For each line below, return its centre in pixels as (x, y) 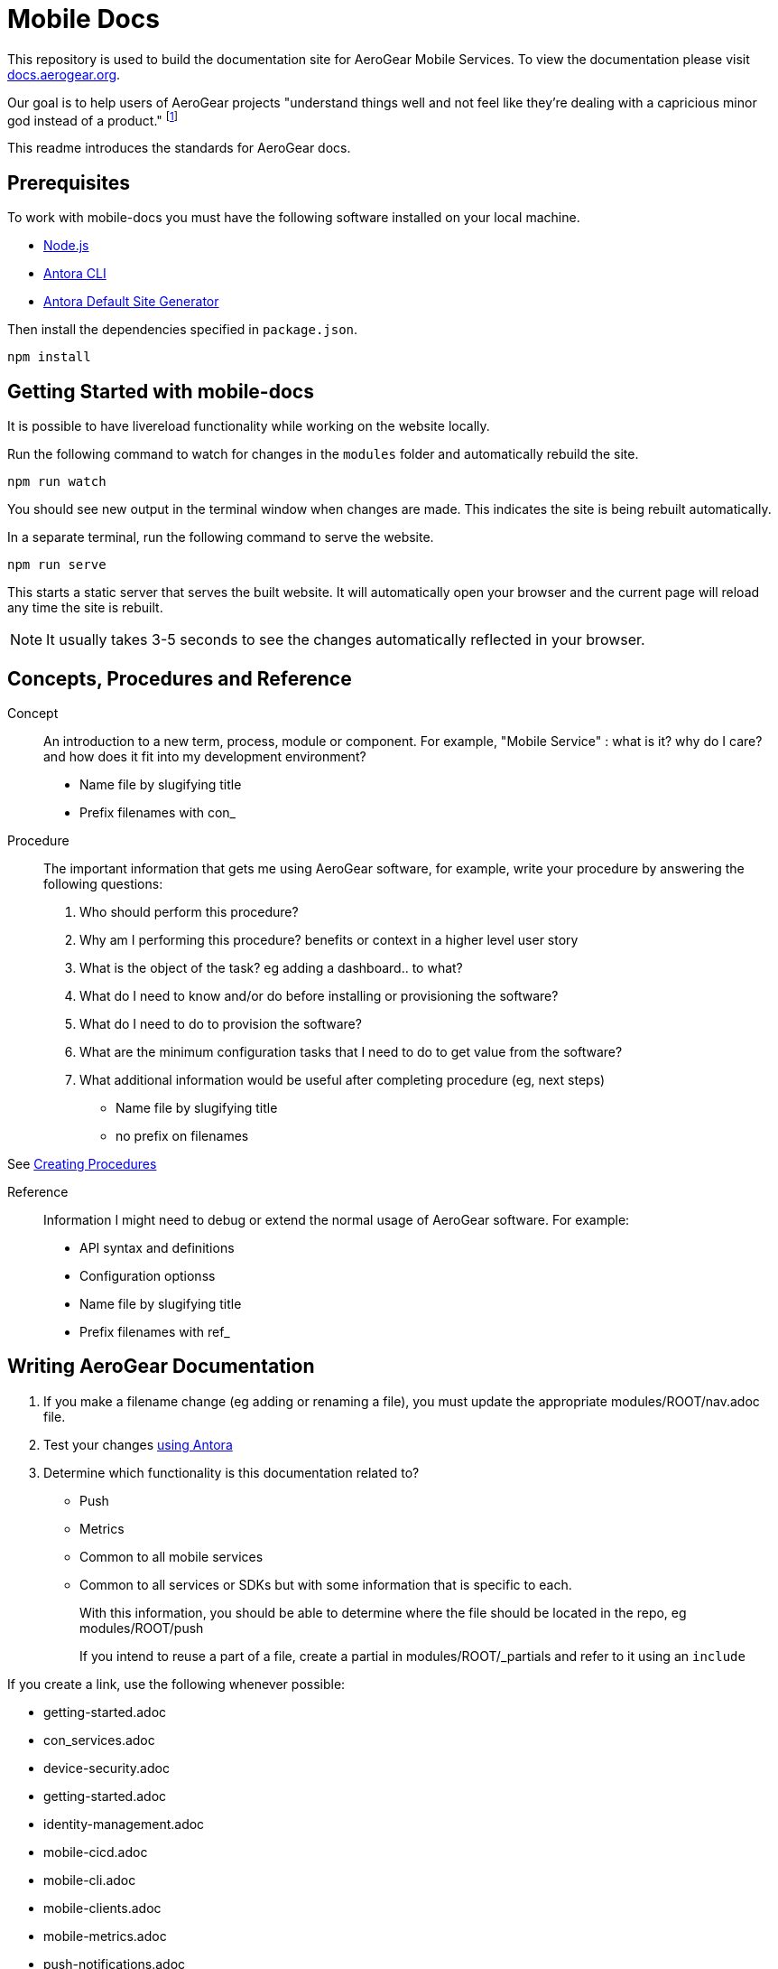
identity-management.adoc (124, 1824)
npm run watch (57, 482)
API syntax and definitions (157, 1247)
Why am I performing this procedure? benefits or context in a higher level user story (329, 939)
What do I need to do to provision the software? (221, 1023)
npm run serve (57, 565)
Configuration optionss (148, 1275)
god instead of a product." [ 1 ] (93, 119)
